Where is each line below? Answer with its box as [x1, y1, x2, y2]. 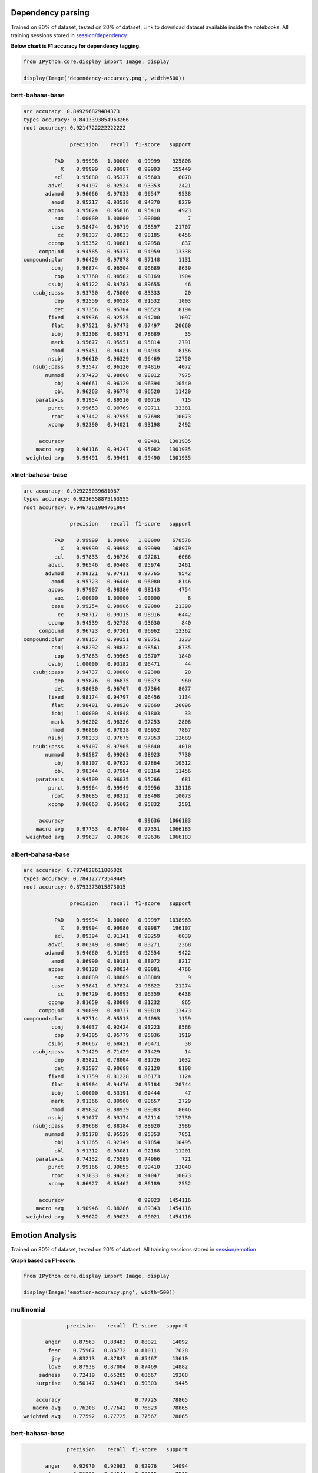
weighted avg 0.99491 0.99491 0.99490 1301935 [26, 454, 191, 461]
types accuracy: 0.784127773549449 [23, 875, 126, 882]
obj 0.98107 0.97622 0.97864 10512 [54, 759, 191, 766]
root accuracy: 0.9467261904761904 [23, 504, 126, 511]
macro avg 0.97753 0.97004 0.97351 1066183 [35, 825, 191, 832]
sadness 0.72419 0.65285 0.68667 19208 [38, 1372, 188, 1378]
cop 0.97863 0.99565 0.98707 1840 [54, 652, 191, 659]
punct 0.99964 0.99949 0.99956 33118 [48, 784, 191, 791]
